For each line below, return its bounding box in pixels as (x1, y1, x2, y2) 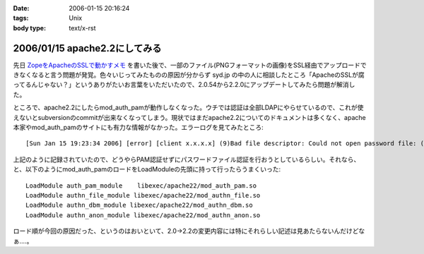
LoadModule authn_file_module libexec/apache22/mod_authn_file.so (25, 191, 261, 199)
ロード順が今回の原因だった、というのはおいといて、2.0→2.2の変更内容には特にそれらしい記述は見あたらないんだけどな (13, 226, 365, 236)
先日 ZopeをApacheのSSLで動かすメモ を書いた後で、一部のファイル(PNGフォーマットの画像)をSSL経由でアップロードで (13, 61, 367, 69)
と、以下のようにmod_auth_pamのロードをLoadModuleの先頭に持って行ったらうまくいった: (13, 165, 281, 174)
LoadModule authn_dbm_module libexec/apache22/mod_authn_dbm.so (25, 201, 254, 210)
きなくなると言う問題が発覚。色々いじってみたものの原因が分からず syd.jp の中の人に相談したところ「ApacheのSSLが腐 (13, 71, 365, 79)
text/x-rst (69, 23, 96, 32)
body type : (13, 23, 46, 32)
